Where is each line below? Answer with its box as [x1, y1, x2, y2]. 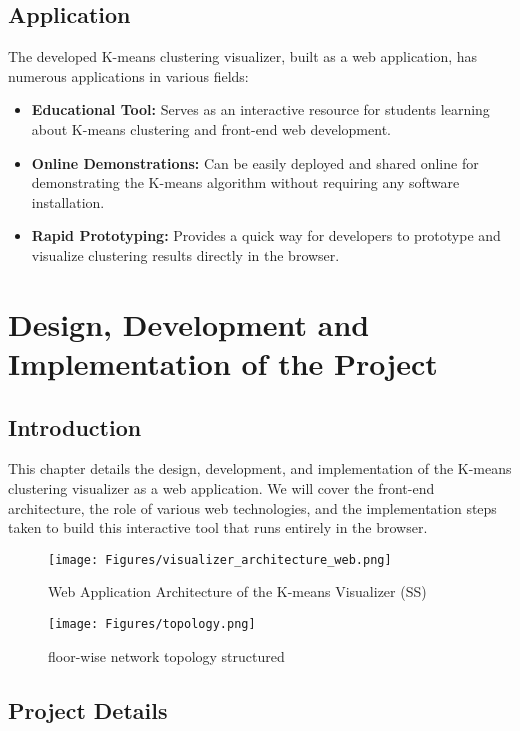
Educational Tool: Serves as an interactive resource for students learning [31, 99, 490, 120]
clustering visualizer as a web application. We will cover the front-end [8, 477, 435, 498]
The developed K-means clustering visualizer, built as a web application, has [8, 46, 478, 67]
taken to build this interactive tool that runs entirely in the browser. [8, 517, 428, 538]
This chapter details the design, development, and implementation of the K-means [8, 458, 512, 479]
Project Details [8, 694, 168, 725]
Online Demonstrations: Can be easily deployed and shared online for [31, 152, 479, 173]
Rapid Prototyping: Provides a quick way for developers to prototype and [31, 225, 501, 246]
